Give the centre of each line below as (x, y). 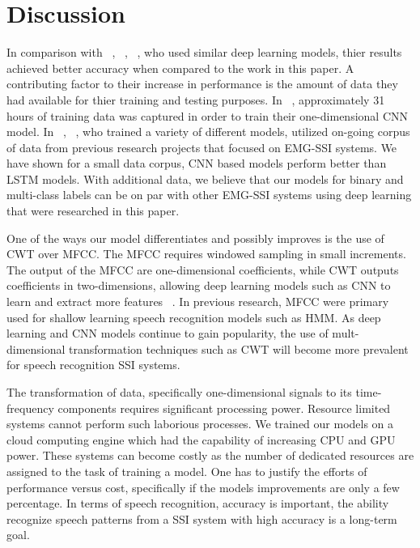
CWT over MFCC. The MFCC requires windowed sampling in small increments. (206, 254)
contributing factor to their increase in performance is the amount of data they (202, 84)
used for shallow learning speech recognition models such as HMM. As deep (194, 317)
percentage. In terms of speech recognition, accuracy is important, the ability (198, 503)
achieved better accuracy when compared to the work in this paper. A (180, 68)
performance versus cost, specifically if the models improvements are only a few (203, 487)
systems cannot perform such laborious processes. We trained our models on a (200, 424)
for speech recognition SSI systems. (93, 365)
